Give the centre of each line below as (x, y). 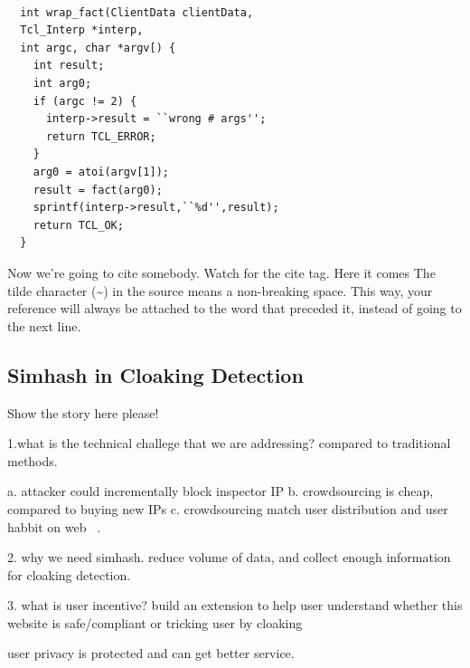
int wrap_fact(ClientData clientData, (137, 12)
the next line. (44, 325)
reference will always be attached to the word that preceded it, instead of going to (235, 308)
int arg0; (62, 84)
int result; (69, 66)
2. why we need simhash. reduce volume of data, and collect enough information (229, 557)
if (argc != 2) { (85, 101)
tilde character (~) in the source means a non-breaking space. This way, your (220, 290)
